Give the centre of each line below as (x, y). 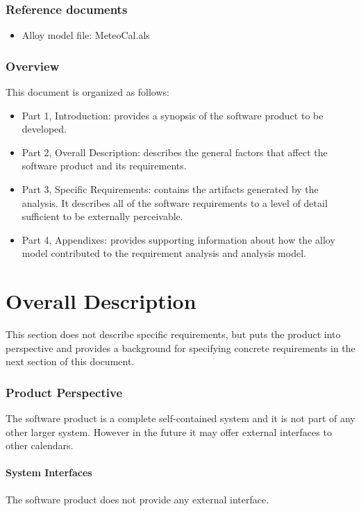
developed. (44, 129)
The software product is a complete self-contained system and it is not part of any (180, 418)
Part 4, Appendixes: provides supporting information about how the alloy (178, 239)
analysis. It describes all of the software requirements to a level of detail (175, 202)
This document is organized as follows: (87, 92)
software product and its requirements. (104, 166)
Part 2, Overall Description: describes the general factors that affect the (175, 152)
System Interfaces (49, 472)
